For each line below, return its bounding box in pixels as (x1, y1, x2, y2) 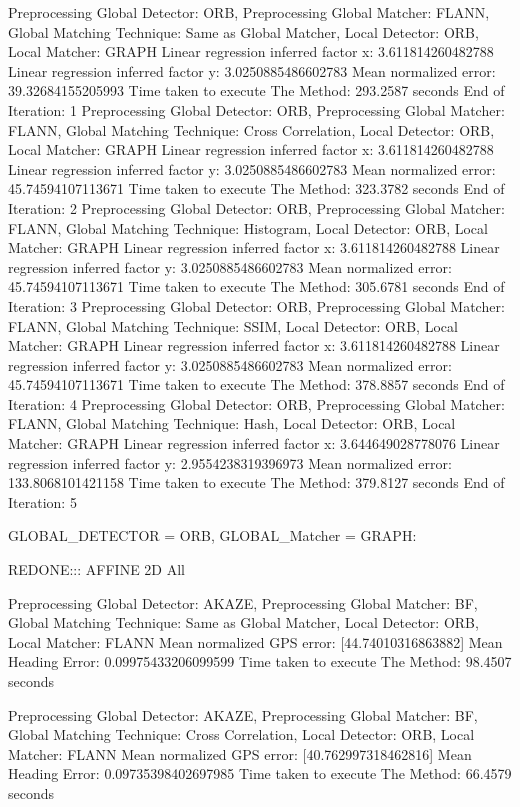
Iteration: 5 (8, 491, 77, 512)
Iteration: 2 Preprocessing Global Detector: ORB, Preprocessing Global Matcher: (8, 197, 505, 218)
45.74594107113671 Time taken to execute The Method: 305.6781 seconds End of (8, 276, 505, 297)
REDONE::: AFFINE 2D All (8, 559, 185, 580)
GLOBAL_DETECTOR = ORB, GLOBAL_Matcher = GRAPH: (8, 525, 417, 546)
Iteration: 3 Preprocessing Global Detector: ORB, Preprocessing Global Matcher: (8, 295, 505, 316)
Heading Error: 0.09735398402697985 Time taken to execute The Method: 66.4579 (8, 763, 512, 784)
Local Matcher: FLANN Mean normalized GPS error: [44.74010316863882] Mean (8, 631, 503, 652)
